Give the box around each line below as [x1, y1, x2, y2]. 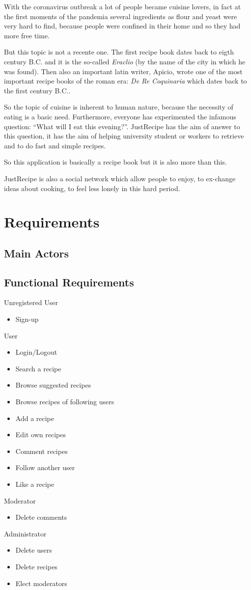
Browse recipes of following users [15, 396, 114, 407]
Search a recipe [15, 363, 61, 373]
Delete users [15, 545, 52, 555]
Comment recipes [15, 446, 68, 456]
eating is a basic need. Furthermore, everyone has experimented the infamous [4, 111, 236, 121]
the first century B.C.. [4, 85, 71, 95]
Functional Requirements [4, 274, 134, 289]
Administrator [4, 528, 47, 538]
